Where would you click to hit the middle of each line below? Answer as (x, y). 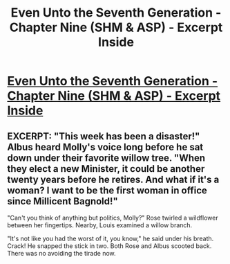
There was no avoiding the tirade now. (61, 253)
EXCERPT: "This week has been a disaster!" (104, 136)
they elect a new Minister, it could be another (106, 169)
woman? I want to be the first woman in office (107, 190)
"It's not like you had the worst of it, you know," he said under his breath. (111, 238)
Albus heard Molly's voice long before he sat (105, 147)
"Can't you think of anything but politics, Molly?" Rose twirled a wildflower (113, 218)
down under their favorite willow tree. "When (106, 158)
